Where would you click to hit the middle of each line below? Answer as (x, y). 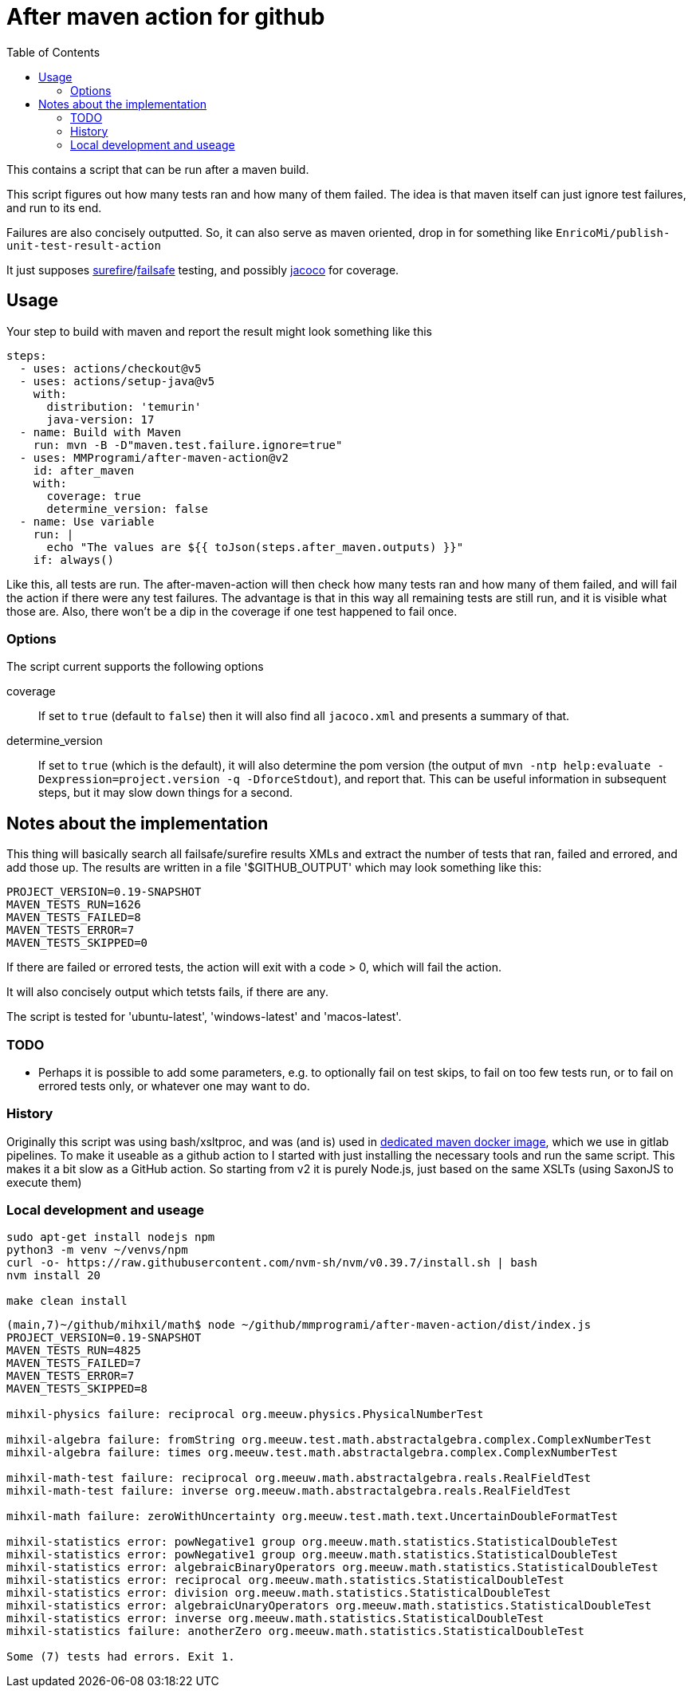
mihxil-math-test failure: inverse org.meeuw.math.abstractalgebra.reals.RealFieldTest (289, 1491)
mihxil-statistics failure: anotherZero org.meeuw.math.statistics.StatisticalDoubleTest (295, 1631)
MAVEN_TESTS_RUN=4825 (74, 1351)
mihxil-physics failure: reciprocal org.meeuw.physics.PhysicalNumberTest (245, 1414)
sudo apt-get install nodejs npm (111, 1237)
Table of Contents (53, 52)
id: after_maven (84, 470)
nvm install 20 (54, 1276)
